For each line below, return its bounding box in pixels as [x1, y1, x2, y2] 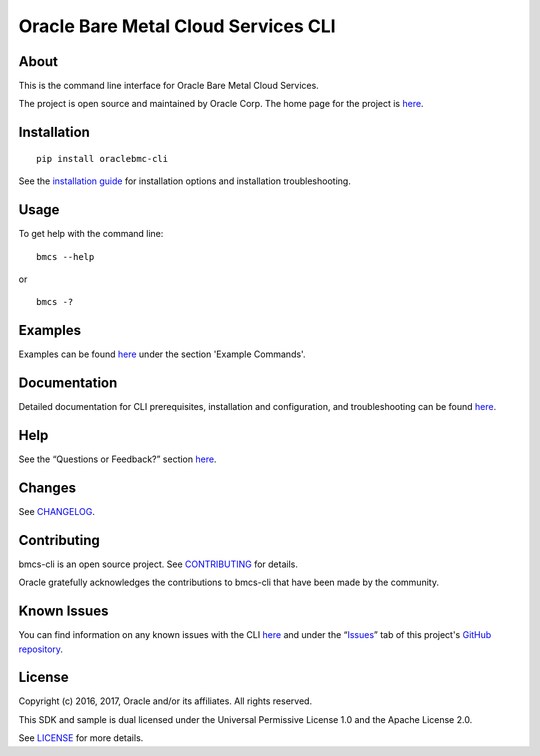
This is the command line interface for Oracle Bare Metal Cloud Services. [18, 80, 319, 92]
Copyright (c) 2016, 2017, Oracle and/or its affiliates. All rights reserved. [18, 695, 313, 707]
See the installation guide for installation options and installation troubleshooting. [18, 175, 352, 187]
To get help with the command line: [18, 228, 164, 240]
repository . [18, 643, 64, 655]
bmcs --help [36, 251, 95, 262]
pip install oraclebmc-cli [36, 153, 169, 164]
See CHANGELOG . [18, 505, 95, 517]
